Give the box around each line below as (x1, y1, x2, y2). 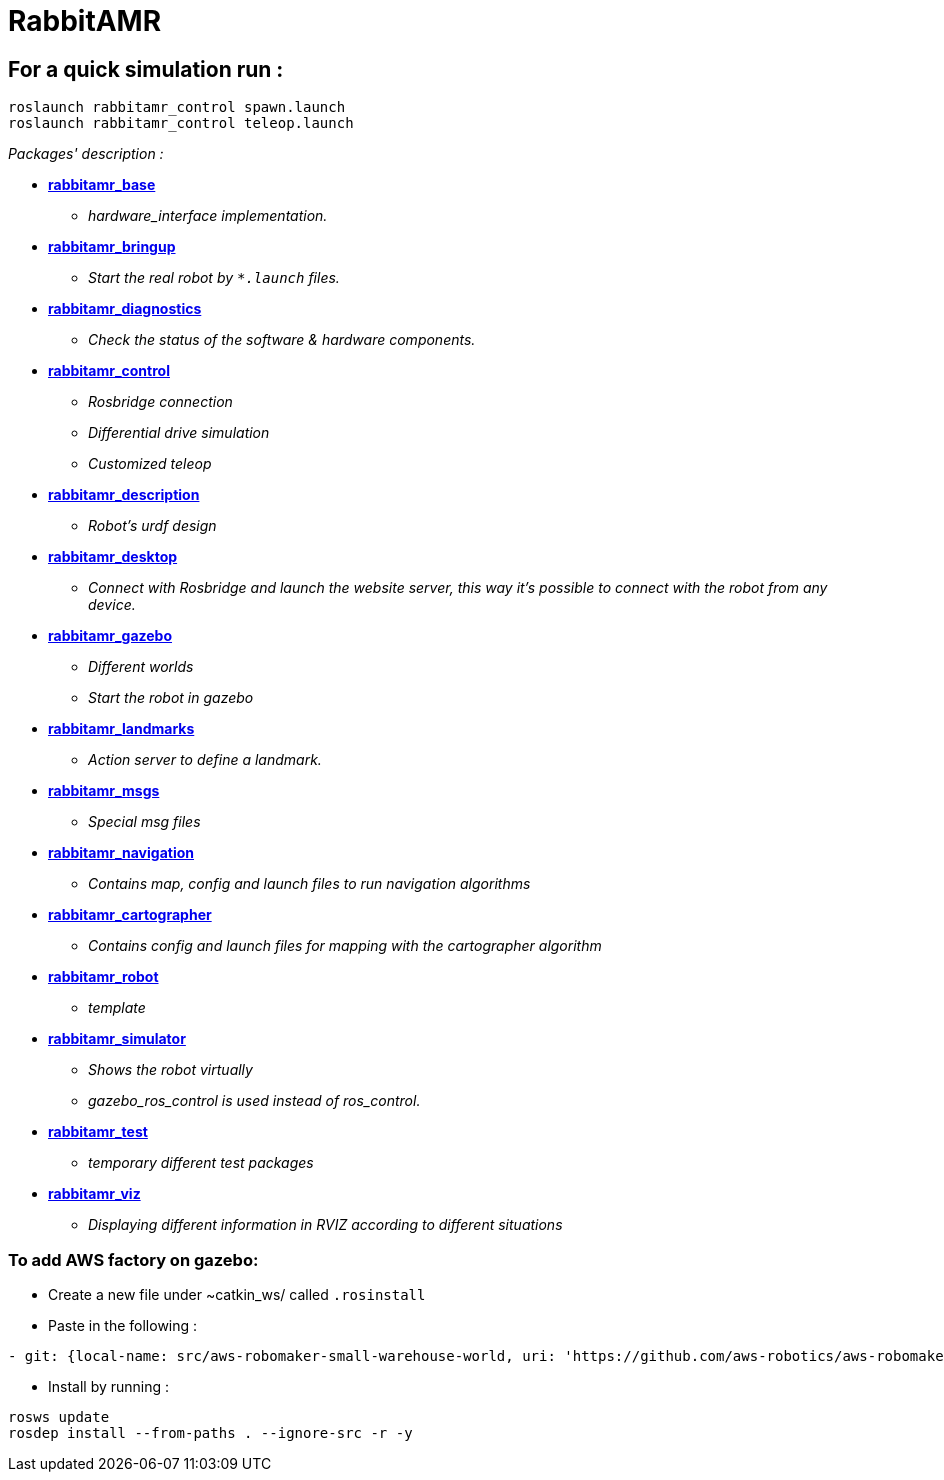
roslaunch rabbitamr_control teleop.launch (8, 115, 354, 132)
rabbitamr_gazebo (48, 627, 173, 645)
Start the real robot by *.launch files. (88, 269, 340, 287)
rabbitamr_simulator (48, 1030, 186, 1048)
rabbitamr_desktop (48, 548, 178, 566)
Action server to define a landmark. (88, 751, 322, 769)
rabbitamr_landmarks (48, 720, 195, 738)
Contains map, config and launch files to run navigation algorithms (88, 875, 531, 893)
